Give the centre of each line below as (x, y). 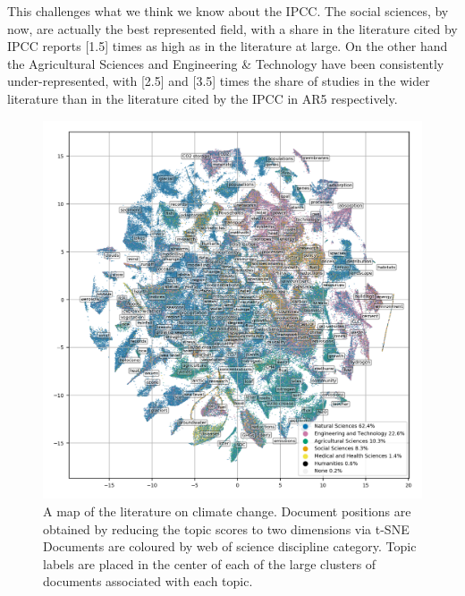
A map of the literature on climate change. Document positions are (227, 511)
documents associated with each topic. (148, 581)
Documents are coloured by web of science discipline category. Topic (230, 546)
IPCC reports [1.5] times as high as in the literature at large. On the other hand (228, 46)
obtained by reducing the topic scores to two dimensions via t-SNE (226, 528)
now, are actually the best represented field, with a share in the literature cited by (232, 28)
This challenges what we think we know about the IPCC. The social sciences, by (228, 11)
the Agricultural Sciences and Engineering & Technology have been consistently (226, 63)
